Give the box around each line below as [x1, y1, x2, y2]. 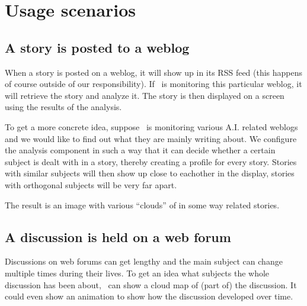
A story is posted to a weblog [5, 38, 190, 56]
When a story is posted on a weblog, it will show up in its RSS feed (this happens [5, 66, 303, 78]
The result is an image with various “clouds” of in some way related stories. [5, 198, 280, 211]
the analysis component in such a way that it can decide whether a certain [5, 144, 276, 156]
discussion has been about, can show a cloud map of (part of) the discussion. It [5, 278, 297, 291]
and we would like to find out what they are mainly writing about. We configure [5, 132, 297, 144]
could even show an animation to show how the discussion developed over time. [5, 290, 293, 302]
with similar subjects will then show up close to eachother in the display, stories [5, 167, 295, 179]
